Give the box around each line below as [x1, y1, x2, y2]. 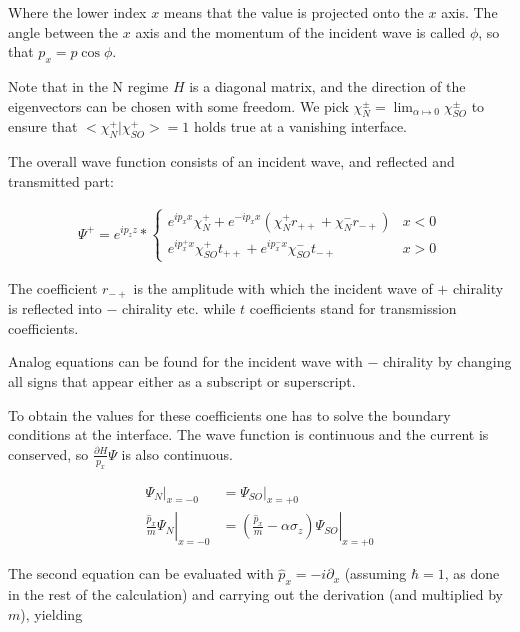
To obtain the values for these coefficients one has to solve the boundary [8, 404, 451, 425]
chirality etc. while [122, 298, 236, 319]
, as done [444, 563, 500, 584]
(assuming [344, 563, 407, 584]
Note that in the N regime [8, 75, 169, 96]
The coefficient [8, 277, 98, 298]
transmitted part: [8, 170, 114, 191]
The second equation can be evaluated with [8, 563, 274, 584]
